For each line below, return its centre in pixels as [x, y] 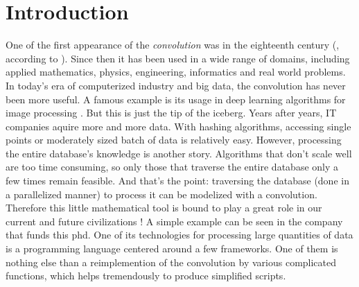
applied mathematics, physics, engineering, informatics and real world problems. [176, 72]
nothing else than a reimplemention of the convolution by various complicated [171, 262]
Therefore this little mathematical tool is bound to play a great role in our [164, 208]
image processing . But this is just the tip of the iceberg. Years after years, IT [171, 113]
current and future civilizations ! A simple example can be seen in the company [174, 221]
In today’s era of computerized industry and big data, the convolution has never [176, 85]
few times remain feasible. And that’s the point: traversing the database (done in [177, 181]
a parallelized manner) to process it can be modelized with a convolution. [161, 194]
